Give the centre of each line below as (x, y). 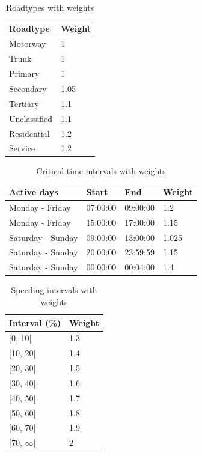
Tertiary (24, 103)
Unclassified (31, 118)
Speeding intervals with (54, 290)
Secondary (28, 88)
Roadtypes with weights (50, 7)
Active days (34, 192)
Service (22, 148)
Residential (29, 133)
